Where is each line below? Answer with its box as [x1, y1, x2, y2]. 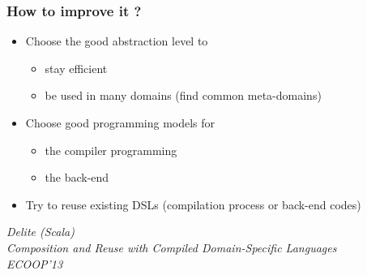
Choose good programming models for [25, 114, 216, 131]
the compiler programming [45, 141, 177, 158]
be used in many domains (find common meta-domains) [45, 87, 322, 104]
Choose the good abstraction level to [25, 32, 208, 49]
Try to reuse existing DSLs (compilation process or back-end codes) [25, 196, 361, 213]
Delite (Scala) [6, 223, 75, 240]
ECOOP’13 [6, 255, 63, 272]
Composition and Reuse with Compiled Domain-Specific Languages [6, 238, 337, 256]
